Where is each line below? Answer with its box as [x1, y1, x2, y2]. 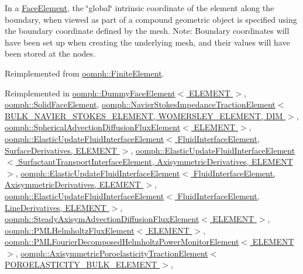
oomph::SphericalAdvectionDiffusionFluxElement [5, 121, 181, 133]
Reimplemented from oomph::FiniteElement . [5, 67, 164, 79]
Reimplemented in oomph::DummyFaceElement [5, 86, 175, 99]
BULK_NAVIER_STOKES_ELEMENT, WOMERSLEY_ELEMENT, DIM [5, 109, 283, 122]
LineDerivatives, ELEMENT [5, 201, 106, 213]
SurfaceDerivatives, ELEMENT [5, 144, 118, 156]
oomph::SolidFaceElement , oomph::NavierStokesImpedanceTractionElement [5, 98, 276, 110]
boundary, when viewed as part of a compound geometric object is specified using [5, 13, 297, 25]
